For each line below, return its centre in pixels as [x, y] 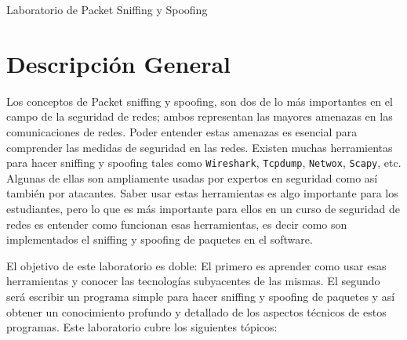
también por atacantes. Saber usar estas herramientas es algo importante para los [202, 193]
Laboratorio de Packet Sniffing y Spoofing [107, 9]
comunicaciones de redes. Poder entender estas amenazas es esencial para [182, 131]
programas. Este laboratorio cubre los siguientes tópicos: [142, 327]
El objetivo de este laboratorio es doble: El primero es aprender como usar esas [196, 265]
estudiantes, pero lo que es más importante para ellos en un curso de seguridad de [203, 208]
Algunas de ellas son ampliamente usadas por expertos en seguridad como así [192, 177]
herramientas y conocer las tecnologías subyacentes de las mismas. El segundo [193, 281]
